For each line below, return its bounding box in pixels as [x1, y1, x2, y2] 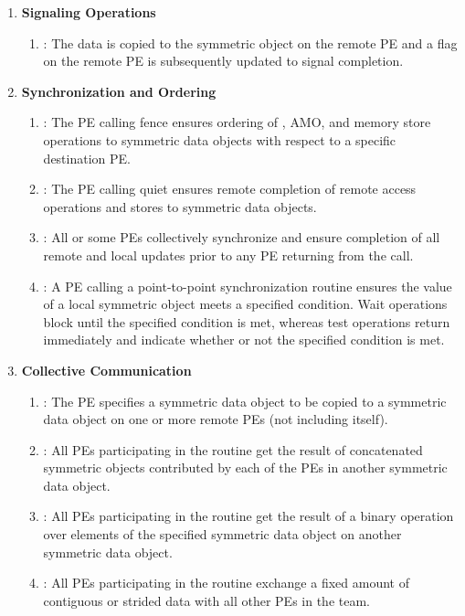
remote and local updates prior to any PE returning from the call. [43, 245, 414, 264]
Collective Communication [21, 360, 192, 379]
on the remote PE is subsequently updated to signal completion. [43, 51, 404, 70]
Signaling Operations [21, 3, 156, 21]
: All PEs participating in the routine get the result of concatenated [43, 440, 423, 459]
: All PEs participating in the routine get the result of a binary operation [43, 506, 454, 526]
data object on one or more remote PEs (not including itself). [43, 409, 388, 429]
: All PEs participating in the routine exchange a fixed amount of [43, 573, 409, 592]
